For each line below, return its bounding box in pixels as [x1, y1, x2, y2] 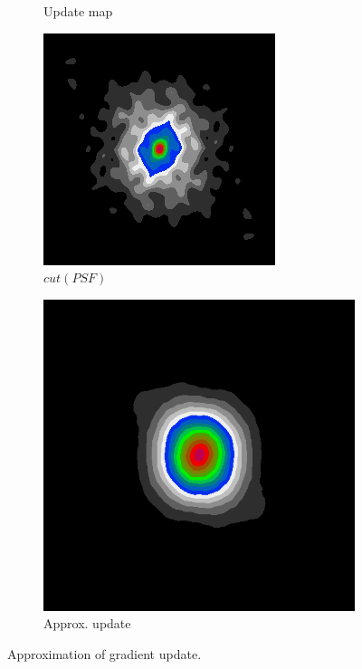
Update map [43, 2, 113, 20]
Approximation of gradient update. [7, 644, 202, 663]
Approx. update [43, 614, 131, 633]
